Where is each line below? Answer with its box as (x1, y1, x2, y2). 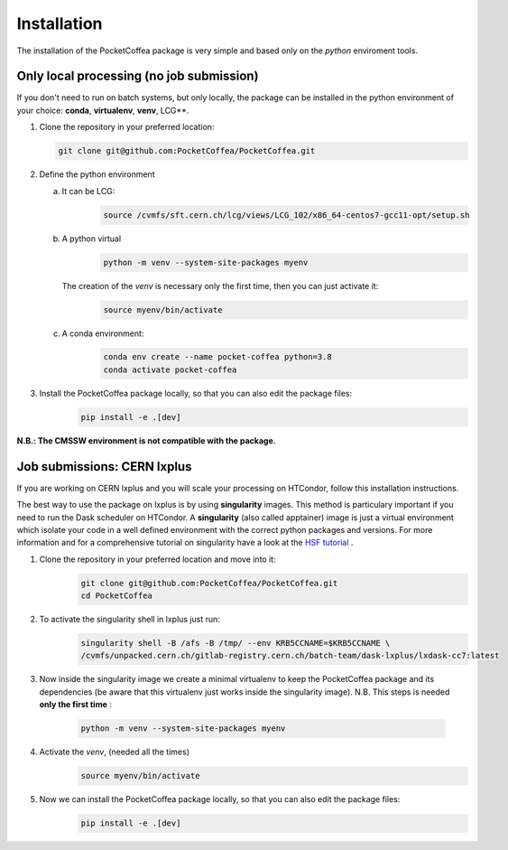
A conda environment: (61, 328, 144, 339)
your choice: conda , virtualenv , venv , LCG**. (16, 105, 189, 116)
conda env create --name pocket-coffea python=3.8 (103, 352, 333, 362)
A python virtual (61, 233, 122, 244)
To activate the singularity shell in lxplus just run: (39, 614, 221, 625)
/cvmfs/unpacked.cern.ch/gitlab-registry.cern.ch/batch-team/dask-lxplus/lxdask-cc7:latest (80, 650, 500, 661)
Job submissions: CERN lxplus (16, 459, 192, 474)
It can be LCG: (61, 185, 115, 196)
